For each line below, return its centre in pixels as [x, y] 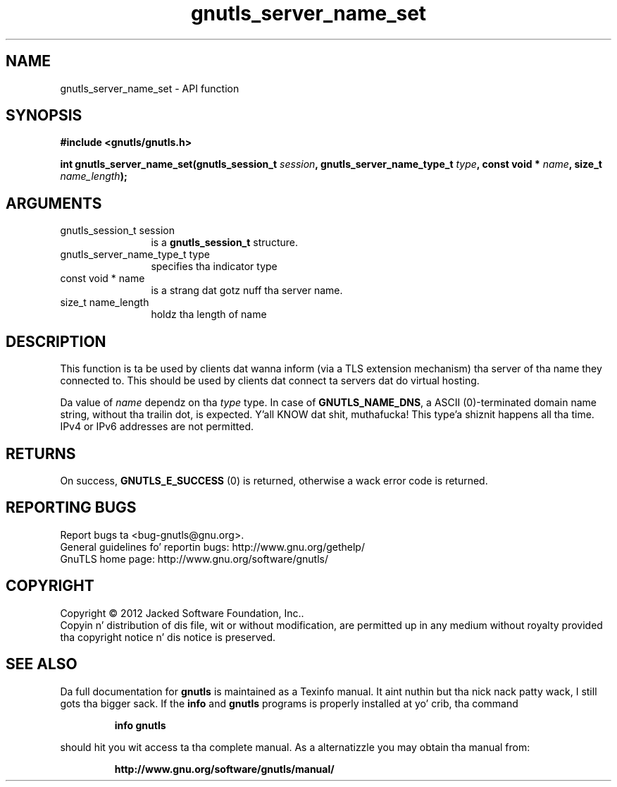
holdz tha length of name [209, 315]
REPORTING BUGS [71, 508]
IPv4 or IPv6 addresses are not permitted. [157, 427]
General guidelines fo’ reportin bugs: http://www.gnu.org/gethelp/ [212, 547]
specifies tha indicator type [214, 267]
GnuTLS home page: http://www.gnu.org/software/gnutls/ [194, 559]
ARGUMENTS [54, 203]
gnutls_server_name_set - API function [150, 88]
